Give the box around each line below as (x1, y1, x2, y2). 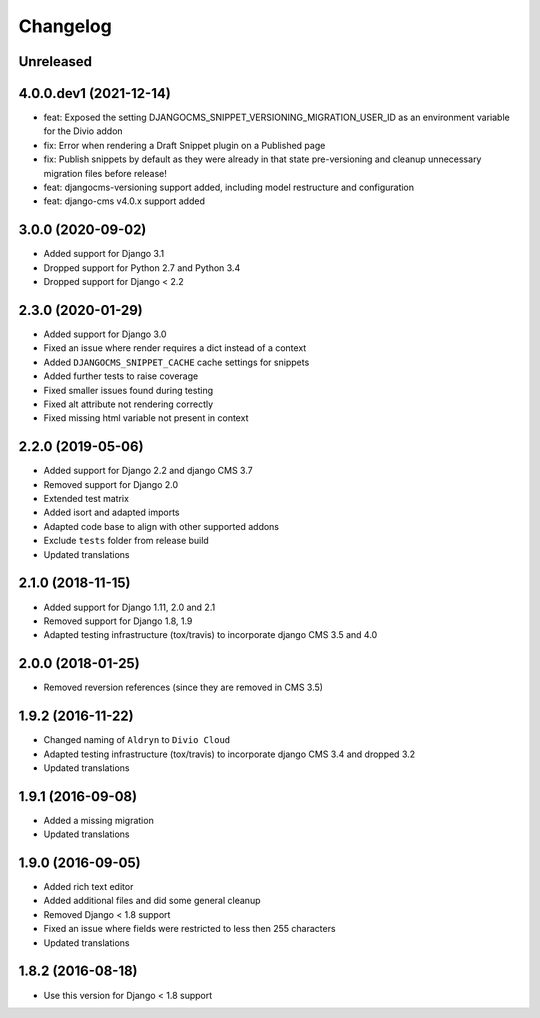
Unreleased (18, 53, 93, 70)
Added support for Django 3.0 (43, 328, 167, 340)
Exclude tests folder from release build (43, 535, 209, 547)
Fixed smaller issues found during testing (43, 384, 214, 396)
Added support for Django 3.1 (43, 248, 165, 260)
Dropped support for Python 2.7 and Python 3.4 (43, 261, 241, 274)
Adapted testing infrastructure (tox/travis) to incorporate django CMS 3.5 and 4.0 (43, 629, 378, 641)
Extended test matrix (43, 493, 130, 505)
